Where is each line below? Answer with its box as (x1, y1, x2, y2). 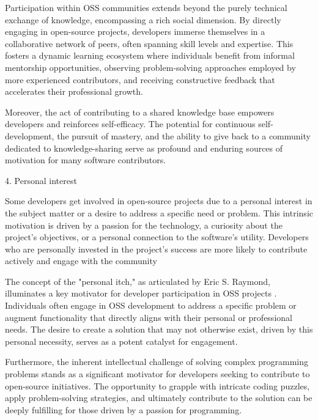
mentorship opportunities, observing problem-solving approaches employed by (5, 61, 296, 73)
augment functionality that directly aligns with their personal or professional (5, 311, 292, 323)
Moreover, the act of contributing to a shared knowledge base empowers (5, 105, 275, 118)
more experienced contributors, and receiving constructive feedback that (5, 73, 275, 86)
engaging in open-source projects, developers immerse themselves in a (5, 25, 265, 38)
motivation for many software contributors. (5, 153, 166, 166)
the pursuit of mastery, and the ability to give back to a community (57, 129, 311, 142)
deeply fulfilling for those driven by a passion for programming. (5, 403, 242, 416)
